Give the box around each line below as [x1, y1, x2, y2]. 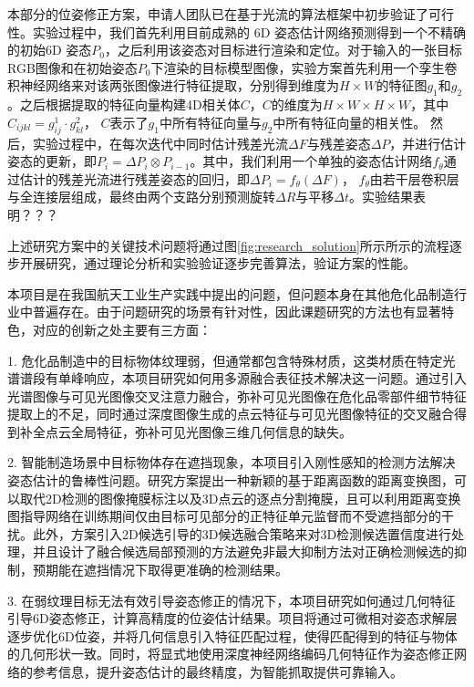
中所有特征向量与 [159, 112, 262, 131]
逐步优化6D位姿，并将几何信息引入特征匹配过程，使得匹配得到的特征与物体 [7, 626, 458, 645]
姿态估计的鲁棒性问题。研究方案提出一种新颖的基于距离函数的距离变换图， [7, 471, 454, 490]
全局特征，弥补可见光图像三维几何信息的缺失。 [70, 422, 352, 441]
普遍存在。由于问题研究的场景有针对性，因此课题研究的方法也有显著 [32, 302, 441, 321]
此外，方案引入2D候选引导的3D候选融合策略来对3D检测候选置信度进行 [32, 524, 452, 543]
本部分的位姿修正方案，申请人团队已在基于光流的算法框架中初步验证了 [7, 5, 428, 23]
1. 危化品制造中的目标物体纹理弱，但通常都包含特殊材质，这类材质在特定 [7, 350, 443, 370]
